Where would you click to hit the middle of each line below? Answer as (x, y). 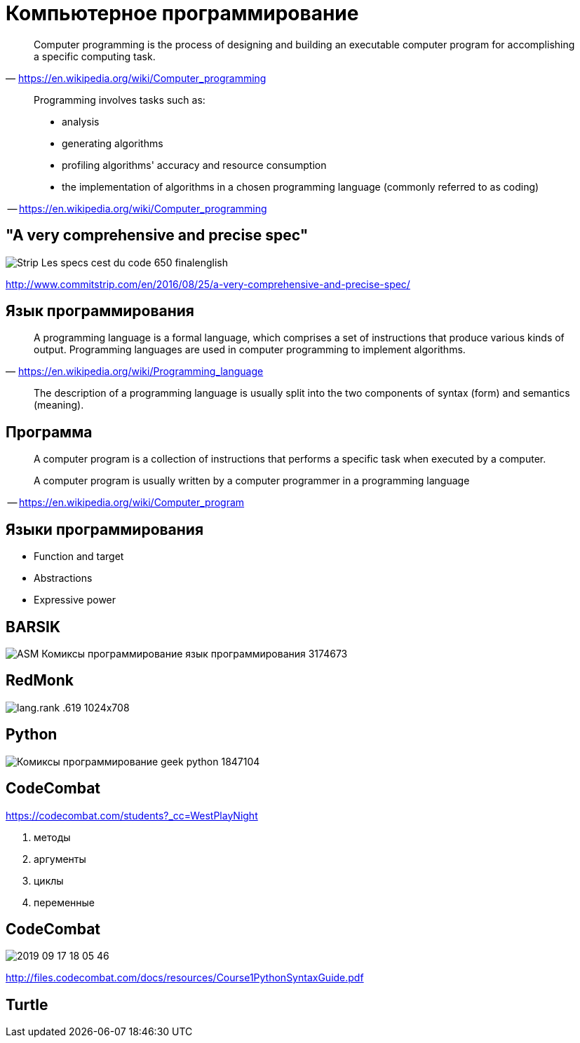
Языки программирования (105, 529)
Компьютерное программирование (182, 13)
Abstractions (63, 578)
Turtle (27, 1004)
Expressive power (75, 600)
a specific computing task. (95, 56)
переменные (65, 902)
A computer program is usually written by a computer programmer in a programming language (252, 481)
